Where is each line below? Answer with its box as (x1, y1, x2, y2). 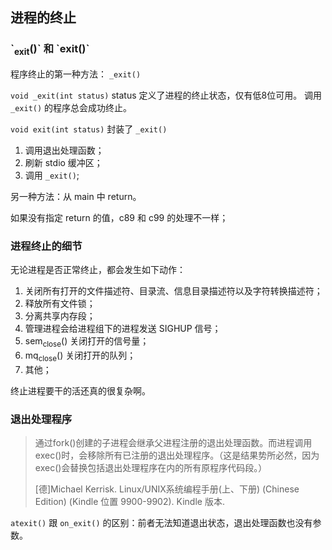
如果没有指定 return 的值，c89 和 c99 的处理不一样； (10, 211, 229, 223)
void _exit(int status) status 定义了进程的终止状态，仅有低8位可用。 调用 (10, 89, 323, 101)
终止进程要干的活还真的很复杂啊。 (10, 384, 151, 397)
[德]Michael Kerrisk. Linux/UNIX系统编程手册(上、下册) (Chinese (34, 483, 300, 495)
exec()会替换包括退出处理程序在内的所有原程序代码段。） (34, 462, 268, 474)
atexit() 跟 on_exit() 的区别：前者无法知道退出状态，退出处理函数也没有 (10, 517, 313, 529)
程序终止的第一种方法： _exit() (10, 68, 142, 80)
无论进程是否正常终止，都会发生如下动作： (10, 264, 186, 276)
